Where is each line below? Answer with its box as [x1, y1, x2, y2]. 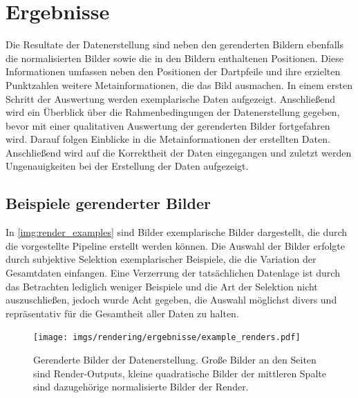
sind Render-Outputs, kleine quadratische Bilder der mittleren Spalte [33, 366, 326, 380]
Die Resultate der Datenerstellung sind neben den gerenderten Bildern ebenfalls [6, 37, 343, 52]
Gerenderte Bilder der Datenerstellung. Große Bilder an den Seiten [33, 352, 317, 367]
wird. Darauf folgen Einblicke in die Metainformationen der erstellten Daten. [6, 132, 330, 146]
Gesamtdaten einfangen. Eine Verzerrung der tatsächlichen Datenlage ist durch [6, 266, 340, 280]
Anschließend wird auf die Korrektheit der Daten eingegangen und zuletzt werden [6, 145, 352, 159]
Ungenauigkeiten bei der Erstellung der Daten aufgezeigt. [6, 159, 249, 173]
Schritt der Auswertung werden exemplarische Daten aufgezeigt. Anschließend [6, 91, 335, 106]
